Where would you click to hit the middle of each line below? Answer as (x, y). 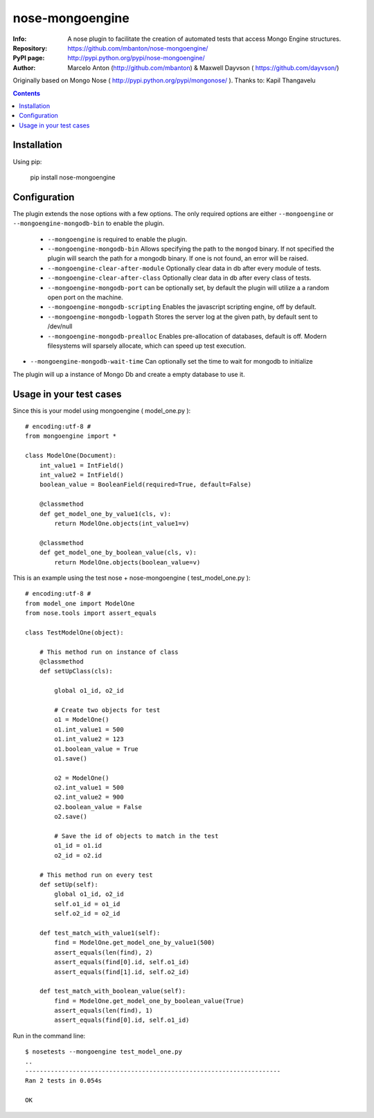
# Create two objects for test (107, 710)
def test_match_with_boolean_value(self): (113, 991)
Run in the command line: (49, 1036)
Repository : (30, 48)
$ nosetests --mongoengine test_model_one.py (104, 1052)
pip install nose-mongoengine (73, 177)
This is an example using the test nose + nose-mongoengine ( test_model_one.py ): (132, 578)
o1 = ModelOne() (82, 720)
